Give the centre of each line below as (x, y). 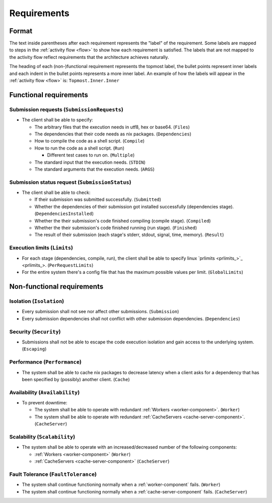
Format (21, 31)
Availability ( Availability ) (45, 392)
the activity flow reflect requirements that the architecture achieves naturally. (89, 57)
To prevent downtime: (45, 403)
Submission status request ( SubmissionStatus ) (70, 182)
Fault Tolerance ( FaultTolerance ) (53, 474)
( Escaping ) (34, 349)
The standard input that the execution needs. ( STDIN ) (90, 162)
